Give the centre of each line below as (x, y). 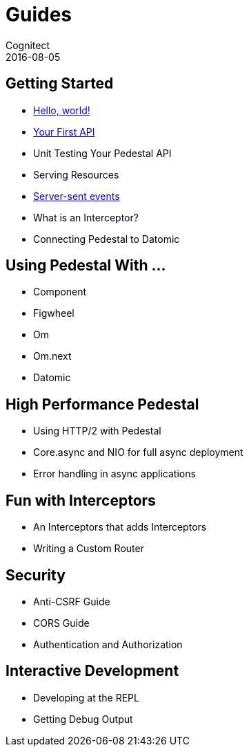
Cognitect (28, 45)
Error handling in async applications (114, 474)
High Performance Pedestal (102, 404)
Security (36, 575)
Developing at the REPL (86, 697)
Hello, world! (62, 110)
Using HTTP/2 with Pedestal (97, 431)
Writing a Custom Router (89, 549)
